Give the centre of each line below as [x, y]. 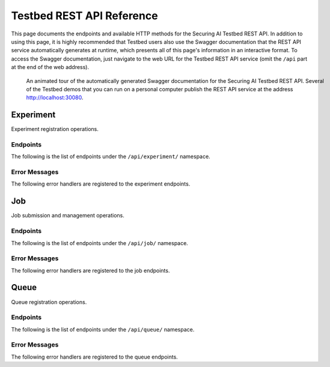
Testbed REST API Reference [85, 16]
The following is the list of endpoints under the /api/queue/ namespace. [103, 329]
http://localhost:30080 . [55, 98]
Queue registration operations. [49, 302]
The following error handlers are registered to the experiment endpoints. [101, 184]
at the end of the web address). [50, 67]
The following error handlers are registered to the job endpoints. [90, 270]
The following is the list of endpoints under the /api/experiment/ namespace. [111, 157]
